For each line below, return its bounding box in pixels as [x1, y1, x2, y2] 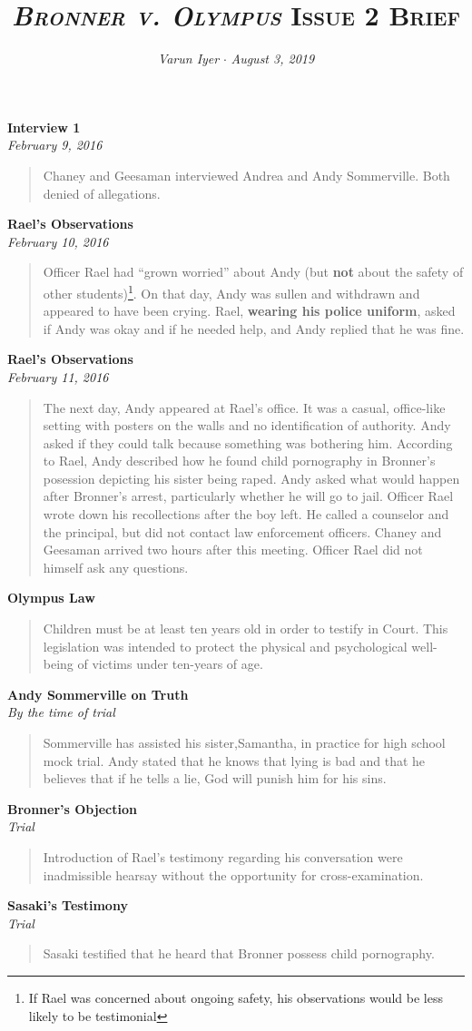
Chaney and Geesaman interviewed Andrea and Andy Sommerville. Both [43, 165, 450, 184]
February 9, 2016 [7, 135, 103, 154]
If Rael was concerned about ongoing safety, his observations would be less [28, 987, 443, 1006]
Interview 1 [7, 117, 81, 136]
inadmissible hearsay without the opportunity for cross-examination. [43, 865, 424, 884]
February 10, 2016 [7, 231, 109, 250]
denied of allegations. [43, 183, 161, 202]
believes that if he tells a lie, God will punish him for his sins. [43, 769, 387, 788]
